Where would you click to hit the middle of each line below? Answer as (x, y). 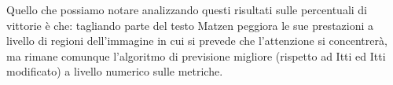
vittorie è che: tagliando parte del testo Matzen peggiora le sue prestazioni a (190, 25)
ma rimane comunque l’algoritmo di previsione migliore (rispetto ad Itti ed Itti (196, 55)
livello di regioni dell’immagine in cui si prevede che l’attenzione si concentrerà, (197, 41)
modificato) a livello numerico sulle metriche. (115, 71)
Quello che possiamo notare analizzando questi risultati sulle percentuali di (187, 9)
